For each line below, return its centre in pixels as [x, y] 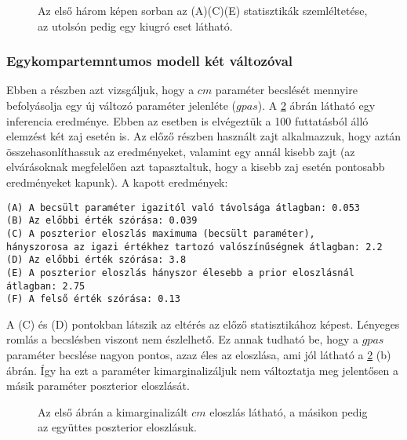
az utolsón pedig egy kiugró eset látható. [135, 25]
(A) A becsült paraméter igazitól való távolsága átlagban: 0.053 [184, 207]
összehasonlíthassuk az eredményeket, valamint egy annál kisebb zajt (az [181, 151]
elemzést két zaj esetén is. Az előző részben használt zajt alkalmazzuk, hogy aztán [204, 136]
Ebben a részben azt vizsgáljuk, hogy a [100, 90]
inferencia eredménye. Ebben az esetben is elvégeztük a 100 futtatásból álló [187, 120]
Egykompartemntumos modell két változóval [150, 61]
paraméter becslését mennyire [286, 90]
